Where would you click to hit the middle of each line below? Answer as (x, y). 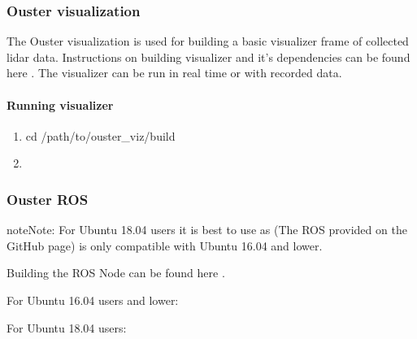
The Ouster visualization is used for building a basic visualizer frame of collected (208, 41)
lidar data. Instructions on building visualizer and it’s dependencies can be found (208, 57)
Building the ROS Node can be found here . (116, 273)
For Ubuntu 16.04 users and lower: (93, 300)
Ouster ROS (48, 199)
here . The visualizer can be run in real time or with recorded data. (174, 73)
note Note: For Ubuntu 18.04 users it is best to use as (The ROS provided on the (207, 230)
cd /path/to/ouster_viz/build (100, 135)
